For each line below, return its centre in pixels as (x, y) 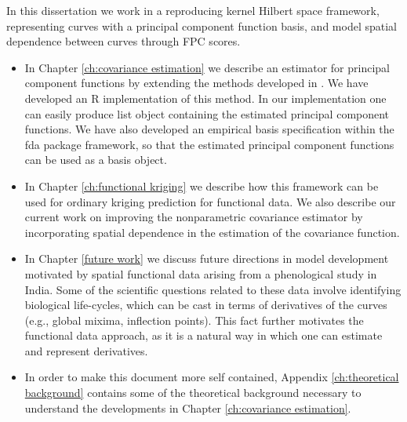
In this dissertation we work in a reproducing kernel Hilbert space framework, (193, 10)
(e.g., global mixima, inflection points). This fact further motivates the (194, 320)
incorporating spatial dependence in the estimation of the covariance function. (212, 232)
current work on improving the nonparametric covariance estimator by (194, 217)
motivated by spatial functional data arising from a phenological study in (201, 273)
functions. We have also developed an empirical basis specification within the (209, 129)
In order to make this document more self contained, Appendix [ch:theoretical (212, 377)
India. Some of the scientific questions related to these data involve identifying (213, 289)
